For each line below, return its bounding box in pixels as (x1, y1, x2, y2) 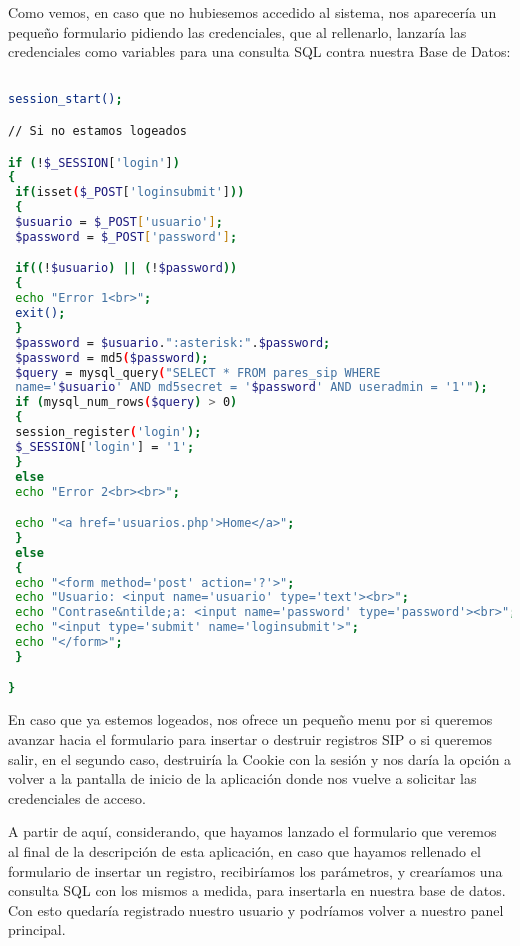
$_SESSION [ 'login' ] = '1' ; (15, 439, 195, 454)
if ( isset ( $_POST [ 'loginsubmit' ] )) (15, 185, 245, 200)
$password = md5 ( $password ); (15, 350, 209, 365)
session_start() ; (8, 92, 123, 107)
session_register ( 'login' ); (15, 425, 202, 440)
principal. (8, 919, 66, 940)
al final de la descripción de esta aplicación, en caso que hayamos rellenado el (8, 840, 481, 861)
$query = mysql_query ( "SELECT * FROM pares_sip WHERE (15, 365, 381, 380)
